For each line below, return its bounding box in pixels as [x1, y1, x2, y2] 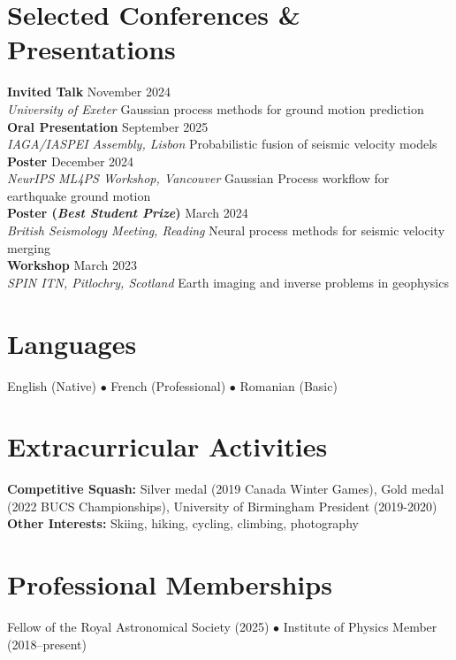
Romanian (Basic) [239, 376, 338, 395]
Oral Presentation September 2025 [7, 117, 209, 135]
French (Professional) [110, 376, 226, 395]
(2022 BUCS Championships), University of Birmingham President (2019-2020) [7, 496, 437, 515]
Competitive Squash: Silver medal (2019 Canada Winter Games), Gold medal [7, 480, 445, 498]
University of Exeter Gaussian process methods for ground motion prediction [7, 99, 424, 118]
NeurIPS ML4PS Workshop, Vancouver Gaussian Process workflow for [7, 169, 390, 188]
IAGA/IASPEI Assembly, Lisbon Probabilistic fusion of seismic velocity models [7, 134, 437, 153]
